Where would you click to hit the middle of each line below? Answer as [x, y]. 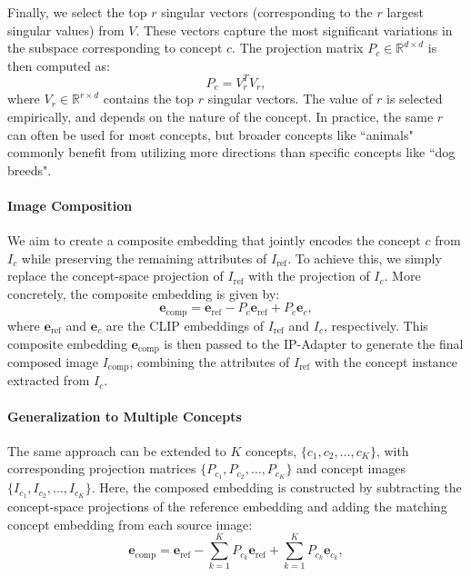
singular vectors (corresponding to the [267, 12]
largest [405, 12]
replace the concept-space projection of [115, 276]
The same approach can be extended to [117, 450]
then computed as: [59, 65]
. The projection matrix [298, 48]
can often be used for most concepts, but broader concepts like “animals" [210, 134]
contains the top [149, 99]
